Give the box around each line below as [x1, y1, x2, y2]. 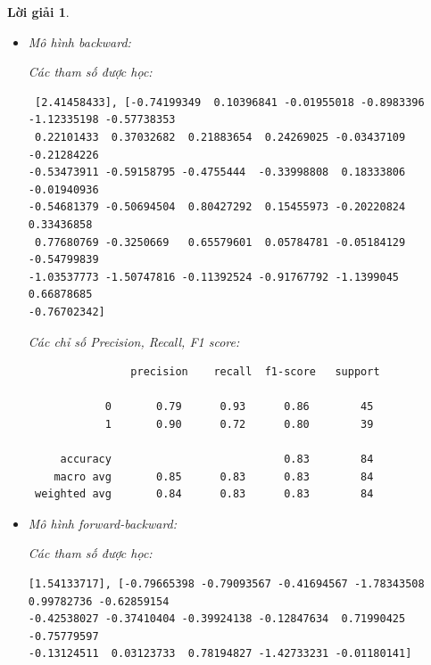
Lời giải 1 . [7, 3, 70, 21]
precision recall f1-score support [130, 365, 380, 379]
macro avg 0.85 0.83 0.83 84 [54, 470, 374, 483]
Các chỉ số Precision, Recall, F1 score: [28, 332, 240, 350]
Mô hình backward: [28, 32, 131, 51]
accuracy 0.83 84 [60, 453, 374, 466]
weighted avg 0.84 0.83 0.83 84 [34, 488, 374, 501]
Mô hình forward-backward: [28, 513, 178, 532]
